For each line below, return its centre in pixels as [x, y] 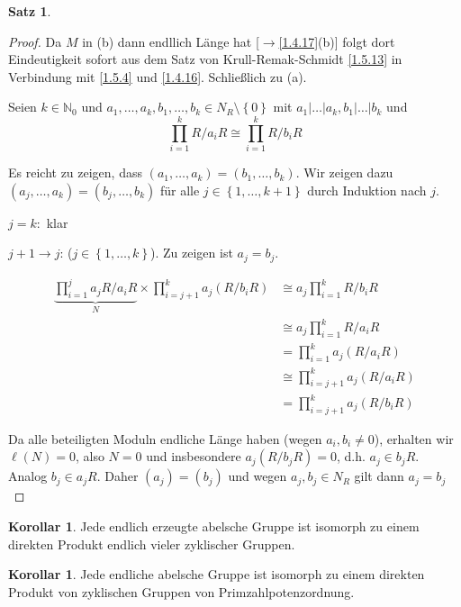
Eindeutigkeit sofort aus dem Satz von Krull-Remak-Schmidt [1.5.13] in [205, 59]
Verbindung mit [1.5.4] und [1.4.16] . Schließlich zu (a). [158, 76]
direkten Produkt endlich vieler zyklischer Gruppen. [152, 544]
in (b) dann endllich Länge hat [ [171, 41]
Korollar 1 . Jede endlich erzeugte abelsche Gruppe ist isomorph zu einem [214, 526]
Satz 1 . [30, 11]
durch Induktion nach [367, 190]
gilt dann [379, 476]
